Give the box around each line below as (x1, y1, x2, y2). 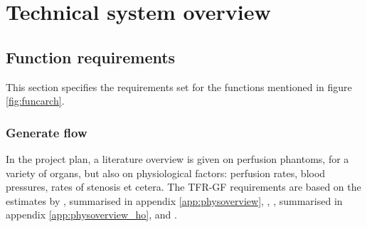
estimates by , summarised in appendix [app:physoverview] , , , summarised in (6, 193, 343, 208)
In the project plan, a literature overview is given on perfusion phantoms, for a (6, 151, 349, 166)
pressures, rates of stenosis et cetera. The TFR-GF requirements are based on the (6, 179, 361, 194)
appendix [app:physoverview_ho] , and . (6, 207, 177, 222)
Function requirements (6, 46, 176, 68)
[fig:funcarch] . (6, 93, 65, 108)
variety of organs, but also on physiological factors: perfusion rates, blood (6, 165, 326, 180)
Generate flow (6, 123, 87, 141)
